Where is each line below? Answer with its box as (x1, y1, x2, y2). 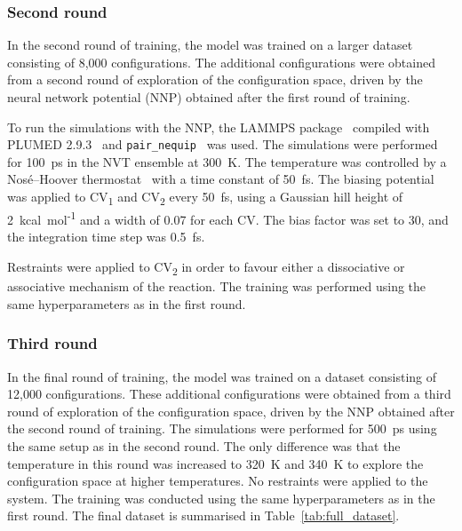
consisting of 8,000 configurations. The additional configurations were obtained (7, 52, 435, 71)
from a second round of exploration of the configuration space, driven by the (7, 70, 423, 89)
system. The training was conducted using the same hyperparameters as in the (7, 488, 435, 507)
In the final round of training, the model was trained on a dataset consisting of (7, 367, 437, 385)
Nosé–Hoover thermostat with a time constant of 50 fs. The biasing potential (7, 170, 434, 188)
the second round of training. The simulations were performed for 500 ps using (7, 419, 437, 438)
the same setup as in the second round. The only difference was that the (7, 436, 401, 455)
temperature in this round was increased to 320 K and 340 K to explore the (7, 454, 424, 472)
